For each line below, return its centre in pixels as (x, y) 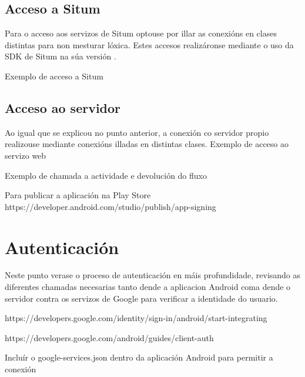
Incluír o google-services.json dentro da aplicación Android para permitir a (139, 357)
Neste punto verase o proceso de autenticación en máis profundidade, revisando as (153, 275)
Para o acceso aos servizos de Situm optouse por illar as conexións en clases (141, 33)
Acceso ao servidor (63, 107)
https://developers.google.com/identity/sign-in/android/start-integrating (136, 318)
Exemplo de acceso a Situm (54, 76)
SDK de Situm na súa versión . (61, 56)
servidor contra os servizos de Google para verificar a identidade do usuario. (141, 298)
